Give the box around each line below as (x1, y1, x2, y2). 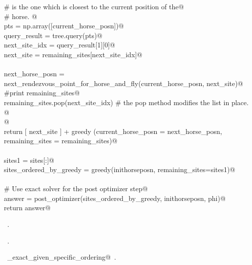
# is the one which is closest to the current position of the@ (4, 1, 184, 11)
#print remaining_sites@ (4, 88, 80, 98)
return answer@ (4, 202, 51, 213)
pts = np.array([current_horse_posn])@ (4, 21, 124, 31)
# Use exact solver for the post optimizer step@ (4, 183, 148, 194)
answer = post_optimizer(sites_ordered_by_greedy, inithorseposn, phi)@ (4, 193, 226, 203)
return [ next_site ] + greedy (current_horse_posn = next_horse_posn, (4, 126, 222, 136)
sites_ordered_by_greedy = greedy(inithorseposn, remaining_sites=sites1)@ (4, 164, 235, 175)
